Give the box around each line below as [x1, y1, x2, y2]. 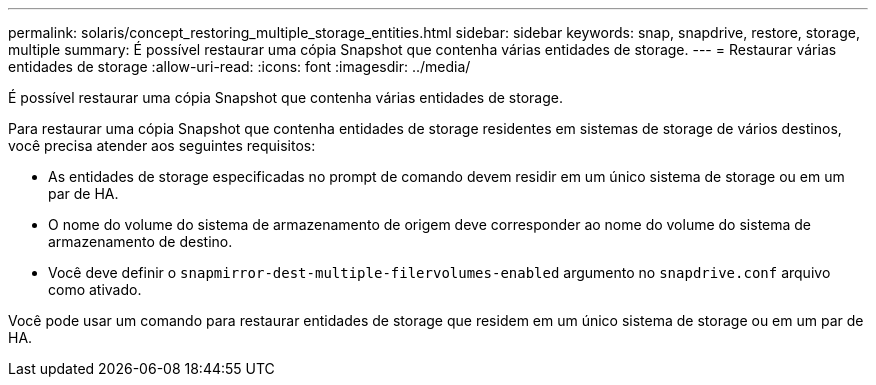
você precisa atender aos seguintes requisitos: [8, 137, 316, 154]
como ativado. [48, 281, 142, 298]
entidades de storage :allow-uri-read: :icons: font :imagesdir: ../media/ [8, 58, 471, 75]
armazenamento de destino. [48, 233, 233, 250]
